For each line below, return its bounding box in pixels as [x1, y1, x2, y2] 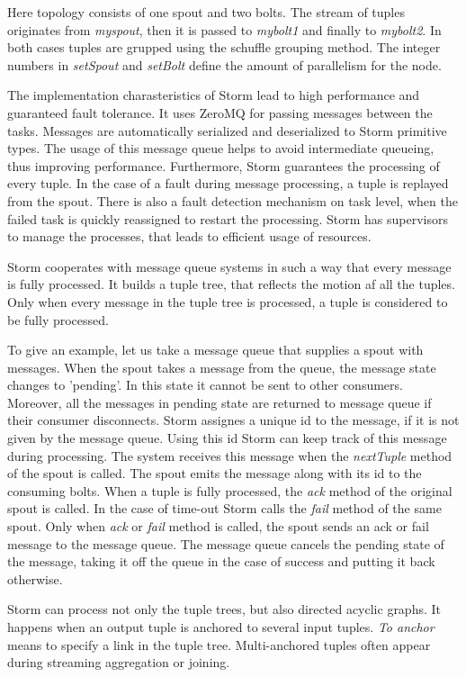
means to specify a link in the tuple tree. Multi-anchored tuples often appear [7, 635, 431, 654]
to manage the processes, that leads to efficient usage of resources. [7, 227, 372, 246]
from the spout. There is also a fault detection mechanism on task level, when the [7, 191, 458, 210]
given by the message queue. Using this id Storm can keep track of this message [7, 429, 447, 447]
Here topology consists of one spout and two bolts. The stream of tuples [7, 3, 405, 21]
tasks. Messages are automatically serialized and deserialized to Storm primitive [7, 121, 447, 140]
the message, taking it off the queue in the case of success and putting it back [7, 552, 435, 571]
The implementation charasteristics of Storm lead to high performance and [7, 86, 420, 104]
